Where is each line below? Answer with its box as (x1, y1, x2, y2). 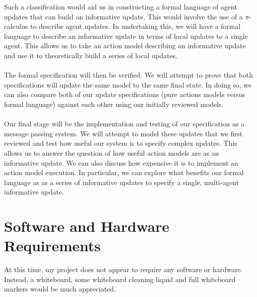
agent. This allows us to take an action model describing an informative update (4, 40, 246, 51)
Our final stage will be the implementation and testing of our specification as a (4, 118, 245, 129)
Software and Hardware (4, 216, 170, 236)
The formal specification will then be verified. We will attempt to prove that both (4, 70, 253, 80)
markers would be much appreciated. (4, 284, 116, 294)
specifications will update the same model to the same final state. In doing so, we (4, 79, 252, 90)
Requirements (4, 235, 101, 256)
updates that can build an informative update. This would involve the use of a (4, 11, 243, 21)
